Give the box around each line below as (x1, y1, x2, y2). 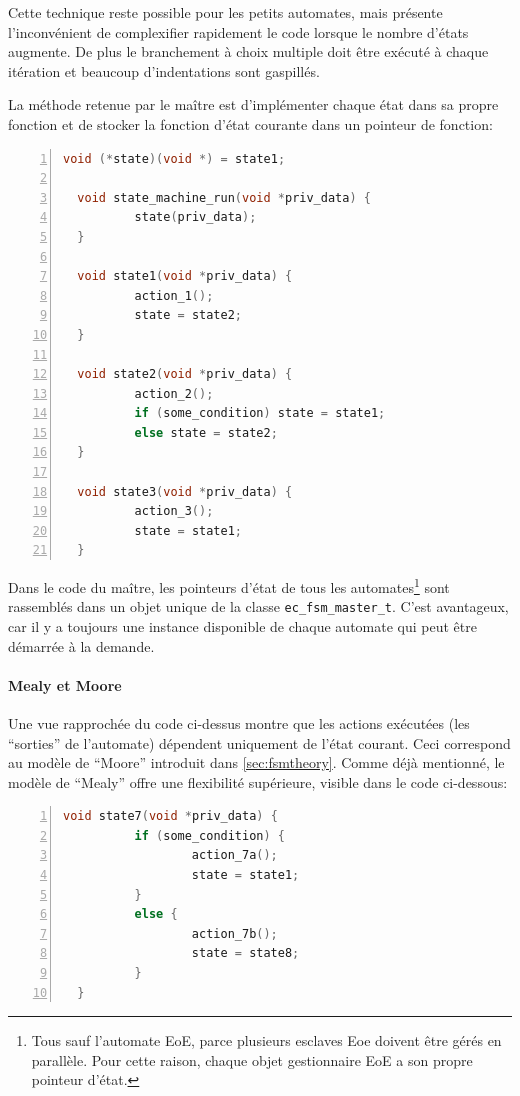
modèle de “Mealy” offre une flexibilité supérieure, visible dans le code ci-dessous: (8, 771, 508, 792)
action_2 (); (134, 386, 214, 401)
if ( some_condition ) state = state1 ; (134, 406, 386, 421)
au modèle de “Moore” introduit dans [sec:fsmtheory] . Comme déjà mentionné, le (8, 752, 505, 773)
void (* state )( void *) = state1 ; (63, 151, 286, 166)
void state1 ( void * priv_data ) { (77, 269, 293, 284)
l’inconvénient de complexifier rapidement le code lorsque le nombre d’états (8, 21, 469, 42)
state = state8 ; (191, 946, 300, 961)
